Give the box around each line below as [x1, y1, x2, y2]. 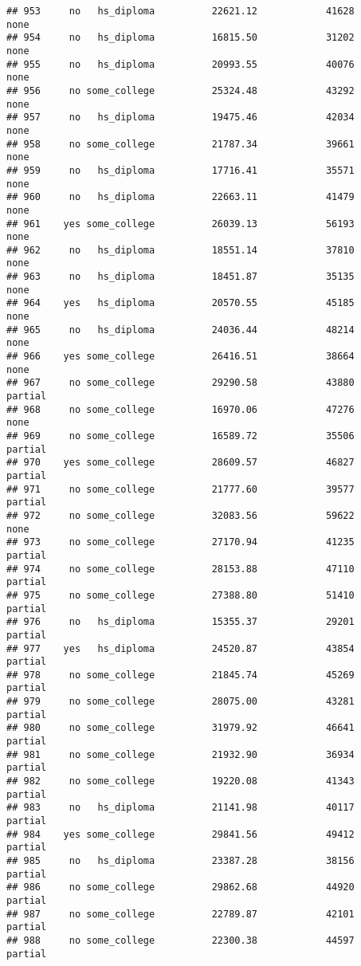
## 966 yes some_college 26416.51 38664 [6, 351, 355, 363]
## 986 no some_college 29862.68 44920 [6, 882, 355, 893]
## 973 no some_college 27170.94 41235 [6, 536, 355, 548]
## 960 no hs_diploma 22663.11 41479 [6, 191, 355, 203]
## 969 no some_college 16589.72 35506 [6, 430, 355, 442]
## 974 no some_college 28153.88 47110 [6, 563, 355, 575]
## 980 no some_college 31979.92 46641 [6, 722, 355, 734]
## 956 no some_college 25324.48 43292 [6, 84, 355, 96]
